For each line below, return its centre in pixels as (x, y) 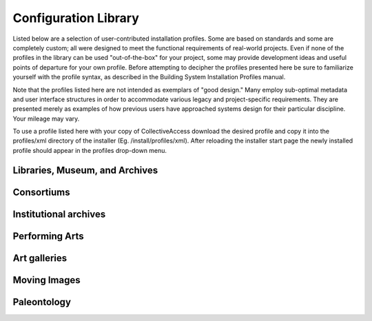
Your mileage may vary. (46, 118)
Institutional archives (59, 214)
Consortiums (41, 192)
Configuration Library (76, 18)
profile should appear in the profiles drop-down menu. (90, 150)
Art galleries (40, 258)
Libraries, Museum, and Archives (85, 170)
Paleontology (42, 302)
